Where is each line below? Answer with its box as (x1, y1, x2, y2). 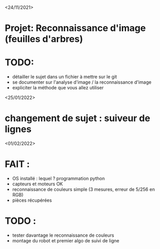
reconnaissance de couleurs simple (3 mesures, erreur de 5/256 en (12, 186, 155, 192)
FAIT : (5, 159, 30, 170)
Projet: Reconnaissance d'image (5, 23, 146, 34)
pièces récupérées (12, 197, 52, 203)
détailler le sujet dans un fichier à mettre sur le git (12, 74, 117, 80)
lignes (5, 123, 32, 135)
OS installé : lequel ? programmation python (12, 176, 105, 181)
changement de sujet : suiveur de (5, 112, 151, 124)
